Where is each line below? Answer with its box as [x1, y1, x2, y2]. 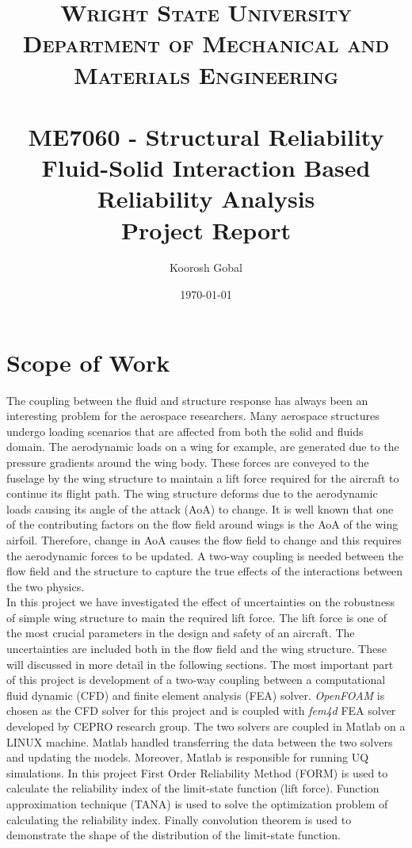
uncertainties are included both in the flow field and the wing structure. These [6, 640, 387, 657]
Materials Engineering [73, 58, 339, 90]
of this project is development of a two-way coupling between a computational [6, 671, 386, 688]
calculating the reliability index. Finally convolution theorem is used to [6, 811, 352, 827]
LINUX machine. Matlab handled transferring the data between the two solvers [6, 733, 393, 750]
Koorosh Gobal [169, 259, 242, 276]
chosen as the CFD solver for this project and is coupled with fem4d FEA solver [6, 702, 396, 719]
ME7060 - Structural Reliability [28, 120, 384, 152]
